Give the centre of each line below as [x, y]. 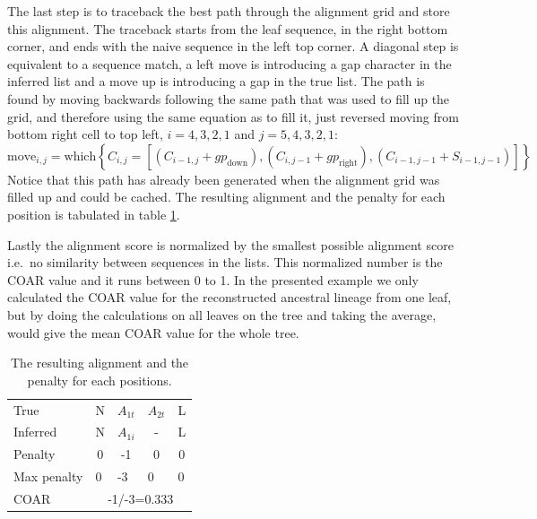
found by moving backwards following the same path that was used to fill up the [229, 98]
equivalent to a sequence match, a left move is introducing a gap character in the [230, 63]
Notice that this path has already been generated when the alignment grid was [224, 179]
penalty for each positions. [100, 380]
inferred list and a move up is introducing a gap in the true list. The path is [216, 81]
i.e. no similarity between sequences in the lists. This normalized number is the [225, 262]
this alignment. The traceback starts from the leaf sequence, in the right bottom [228, 28]
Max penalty [48, 476]
